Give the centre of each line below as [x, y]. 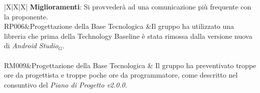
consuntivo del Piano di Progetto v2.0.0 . [66, 84]
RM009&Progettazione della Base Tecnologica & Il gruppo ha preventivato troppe [130, 65]
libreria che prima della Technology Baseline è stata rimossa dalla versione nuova [128, 36]
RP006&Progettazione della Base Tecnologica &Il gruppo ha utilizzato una [119, 26]
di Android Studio [31, 46]
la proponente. [26, 16]
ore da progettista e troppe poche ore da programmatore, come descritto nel [121, 75]
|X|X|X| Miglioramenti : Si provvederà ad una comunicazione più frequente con [128, 6]
